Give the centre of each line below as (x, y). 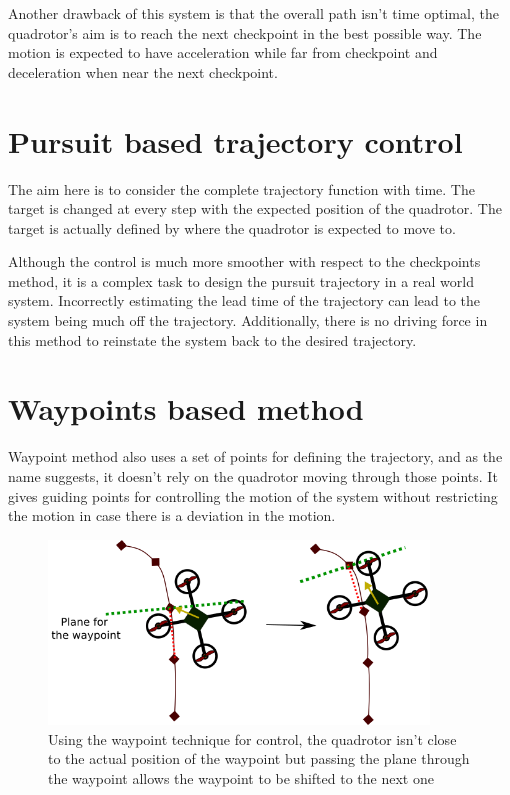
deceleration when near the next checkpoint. (143, 71)
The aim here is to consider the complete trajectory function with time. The (241, 188)
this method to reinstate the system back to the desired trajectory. (212, 339)
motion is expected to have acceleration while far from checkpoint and (223, 52)
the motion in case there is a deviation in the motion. (172, 515)
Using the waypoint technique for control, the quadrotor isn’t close (252, 738)
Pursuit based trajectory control (235, 140)
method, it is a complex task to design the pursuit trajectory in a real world (241, 280)
